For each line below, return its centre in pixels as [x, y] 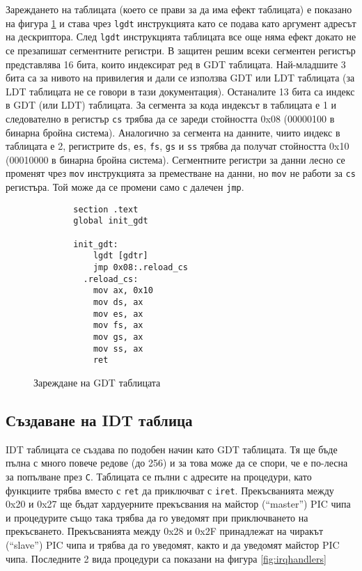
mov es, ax [118, 314]
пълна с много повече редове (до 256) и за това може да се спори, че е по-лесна [177, 463]
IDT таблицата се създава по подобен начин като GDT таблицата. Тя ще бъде [172, 449]
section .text [106, 209]
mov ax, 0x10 [123, 291]
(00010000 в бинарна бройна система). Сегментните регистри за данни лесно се [175, 159]
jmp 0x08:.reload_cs [140, 267]
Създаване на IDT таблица [99, 420]
